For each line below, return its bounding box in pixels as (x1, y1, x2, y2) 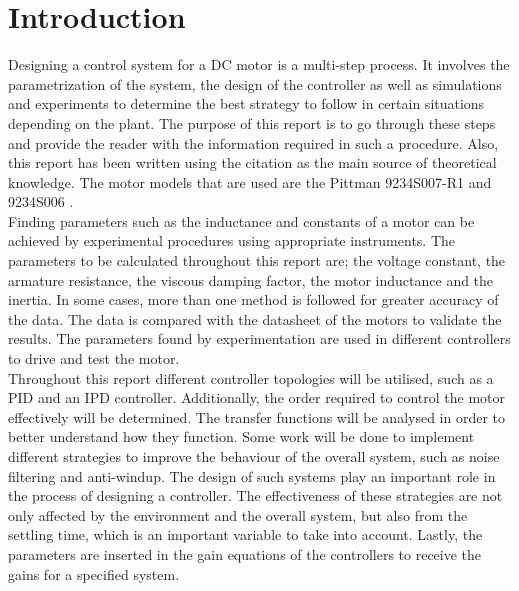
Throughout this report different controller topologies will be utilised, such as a (8, 367, 494, 388)
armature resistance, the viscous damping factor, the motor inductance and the (8, 269, 494, 290)
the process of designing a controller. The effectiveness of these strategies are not (8, 485, 503, 506)
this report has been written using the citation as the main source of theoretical (8, 152, 497, 173)
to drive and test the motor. (8, 348, 180, 369)
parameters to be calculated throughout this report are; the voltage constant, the (8, 250, 506, 271)
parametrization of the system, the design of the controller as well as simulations (8, 73, 502, 94)
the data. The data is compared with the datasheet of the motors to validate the (8, 308, 502, 329)
